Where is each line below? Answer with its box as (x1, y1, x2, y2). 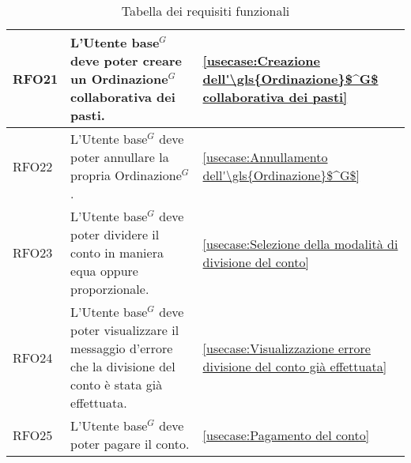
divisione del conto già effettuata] (202, 357, 387, 375)
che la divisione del (70, 357, 175, 375)
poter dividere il (70, 225, 160, 243)
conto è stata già (70, 375, 163, 393)
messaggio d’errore (70, 339, 173, 357)
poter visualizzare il (70, 321, 179, 339)
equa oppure (70, 262, 138, 280)
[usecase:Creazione (202, 51, 320, 70)
